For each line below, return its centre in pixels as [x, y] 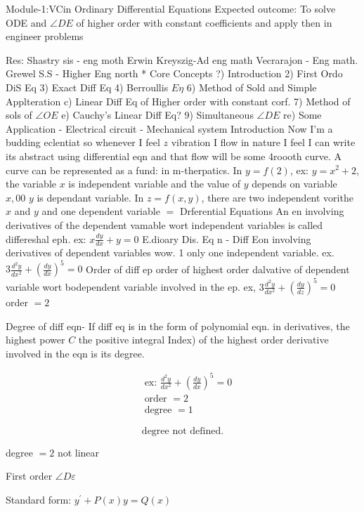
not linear [78, 452]
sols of [19, 115]
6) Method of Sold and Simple [252, 87]
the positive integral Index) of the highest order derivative [203, 340]
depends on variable [294, 184]
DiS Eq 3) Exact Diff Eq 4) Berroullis [87, 87]
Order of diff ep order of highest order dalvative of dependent [218, 269]
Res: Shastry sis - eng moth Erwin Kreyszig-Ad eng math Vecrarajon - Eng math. [182, 59]
